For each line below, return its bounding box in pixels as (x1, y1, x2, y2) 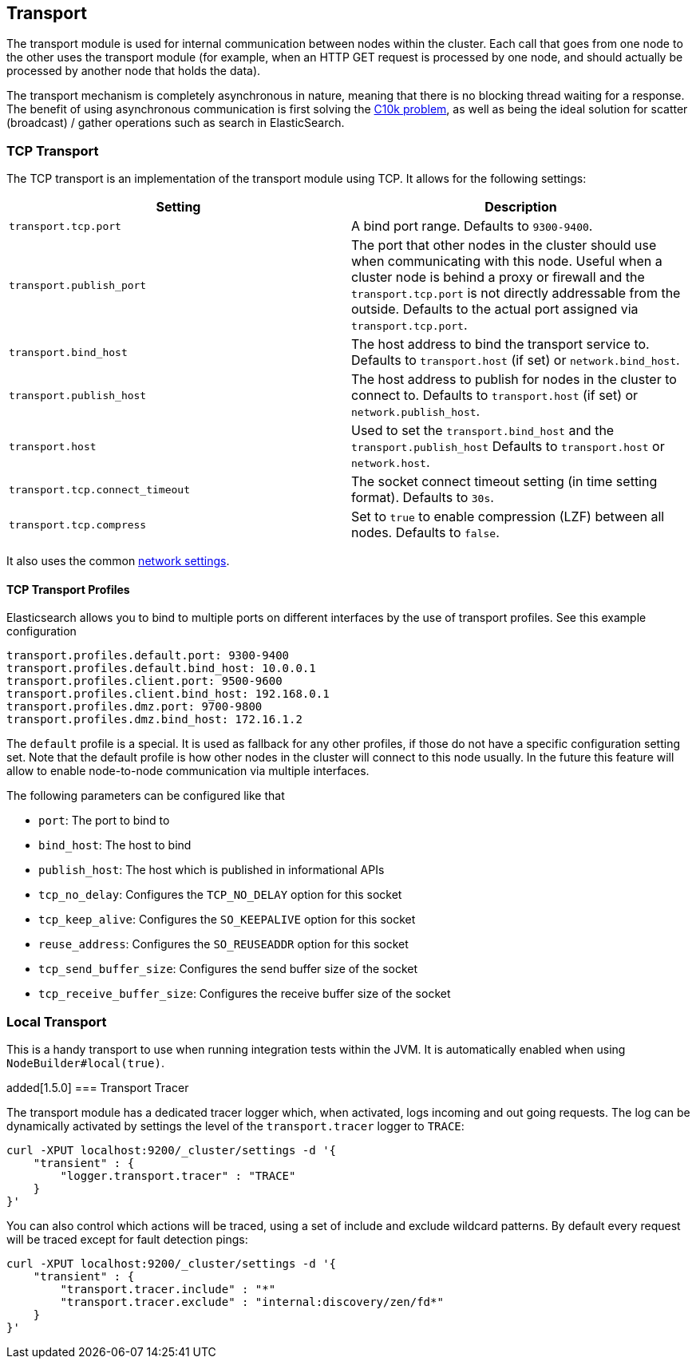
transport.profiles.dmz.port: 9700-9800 (6, 700, 263, 714)
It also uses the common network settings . (6, 554, 230, 568)
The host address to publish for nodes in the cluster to (351, 371, 677, 388)
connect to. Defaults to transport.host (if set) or (351, 387, 639, 404)
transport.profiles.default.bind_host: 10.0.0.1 (6, 662, 316, 675)
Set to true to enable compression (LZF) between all (351, 508, 665, 525)
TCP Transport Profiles (6, 582, 130, 596)
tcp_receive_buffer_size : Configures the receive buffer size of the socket (38, 987, 451, 1001)
